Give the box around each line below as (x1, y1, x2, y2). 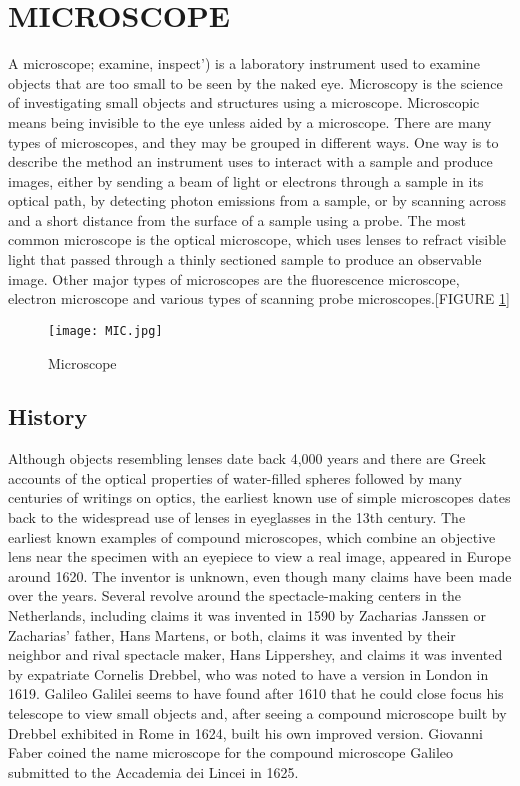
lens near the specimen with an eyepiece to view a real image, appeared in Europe (8, 546, 511, 567)
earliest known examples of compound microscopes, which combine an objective (8, 526, 496, 547)
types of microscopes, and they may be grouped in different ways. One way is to (8, 131, 499, 152)
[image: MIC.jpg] (48, 323, 163, 338)
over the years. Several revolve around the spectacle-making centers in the (8, 585, 462, 606)
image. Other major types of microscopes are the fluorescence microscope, (8, 268, 460, 289)
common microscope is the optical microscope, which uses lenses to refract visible (8, 229, 507, 250)
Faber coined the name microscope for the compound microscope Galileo (8, 742, 454, 763)
